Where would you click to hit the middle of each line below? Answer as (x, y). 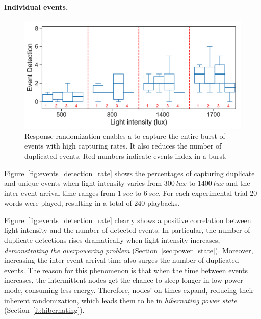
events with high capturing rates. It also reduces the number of (123, 146)
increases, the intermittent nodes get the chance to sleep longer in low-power (124, 280)
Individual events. (36, 6)
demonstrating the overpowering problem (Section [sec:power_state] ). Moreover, (129, 250)
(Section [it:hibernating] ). (44, 310)
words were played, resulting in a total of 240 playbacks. (92, 203)
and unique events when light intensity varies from (83, 183)
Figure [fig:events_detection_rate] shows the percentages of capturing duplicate (129, 173)
